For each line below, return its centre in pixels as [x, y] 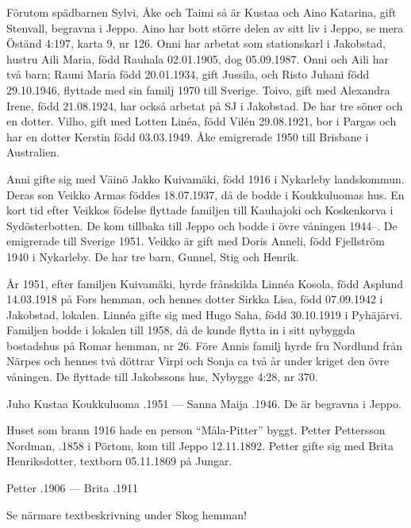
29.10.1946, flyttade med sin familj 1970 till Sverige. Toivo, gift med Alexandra [198, 89]
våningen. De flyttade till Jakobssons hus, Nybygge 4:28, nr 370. [162, 377]
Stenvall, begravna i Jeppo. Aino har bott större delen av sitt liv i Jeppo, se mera [205, 27]
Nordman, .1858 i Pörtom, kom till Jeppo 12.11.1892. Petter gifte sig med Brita [200, 445]
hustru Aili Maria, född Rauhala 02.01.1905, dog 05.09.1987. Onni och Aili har [198, 58]
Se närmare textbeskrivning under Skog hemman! [127, 514]
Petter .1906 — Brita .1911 [73, 488]
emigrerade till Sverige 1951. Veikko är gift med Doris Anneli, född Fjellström [196, 241]
